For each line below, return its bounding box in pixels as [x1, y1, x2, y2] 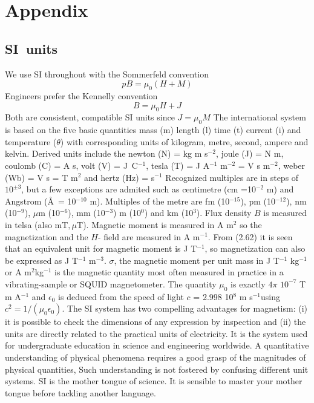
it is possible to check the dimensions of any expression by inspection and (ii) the [5, 315, 306, 328]
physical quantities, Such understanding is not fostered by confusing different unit [5, 362, 309, 375]
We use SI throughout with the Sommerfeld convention [5, 67, 209, 80]
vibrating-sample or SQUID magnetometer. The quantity [5, 277, 217, 290]
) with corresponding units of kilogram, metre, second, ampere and [60, 135, 309, 148]
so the [240, 218, 262, 231]
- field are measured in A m [97, 230, 200, 243]
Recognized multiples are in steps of [165, 171, 299, 183]
